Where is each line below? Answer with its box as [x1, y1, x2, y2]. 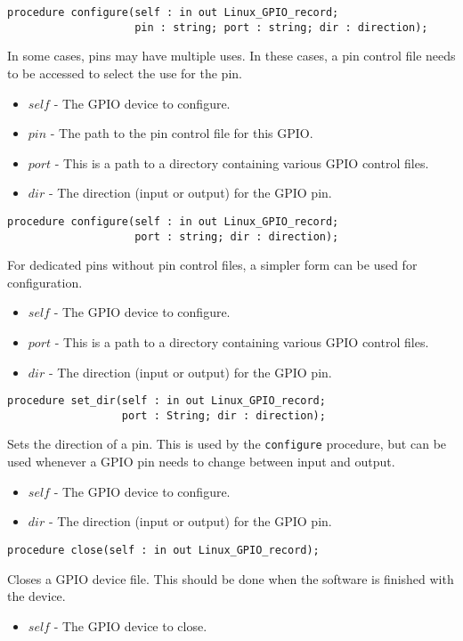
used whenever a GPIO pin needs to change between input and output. [7, 452, 395, 471]
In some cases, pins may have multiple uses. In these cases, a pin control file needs [7, 46, 456, 65]
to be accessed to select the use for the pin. [7, 63, 242, 82]
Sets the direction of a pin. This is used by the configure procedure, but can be [7, 434, 447, 453]
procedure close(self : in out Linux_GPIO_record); [7, 543, 320, 556]
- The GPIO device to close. [53, 616, 207, 635]
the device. [7, 587, 66, 605]
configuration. [7, 272, 83, 291]
